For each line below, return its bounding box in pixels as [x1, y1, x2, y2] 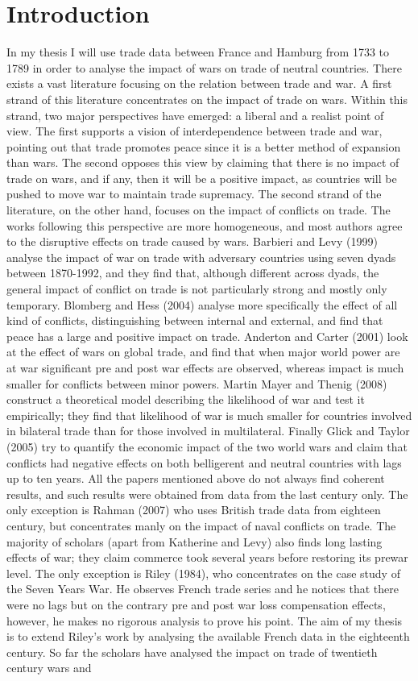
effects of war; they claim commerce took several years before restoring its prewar [6, 549, 408, 566]
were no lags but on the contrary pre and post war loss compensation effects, [6, 596, 386, 612]
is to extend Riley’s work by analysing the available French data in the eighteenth [6, 628, 410, 645]
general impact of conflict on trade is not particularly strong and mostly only [6, 280, 387, 297]
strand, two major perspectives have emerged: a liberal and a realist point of [6, 106, 384, 123]
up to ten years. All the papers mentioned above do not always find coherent [6, 470, 385, 487]
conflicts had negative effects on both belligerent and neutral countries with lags [6, 454, 402, 471]
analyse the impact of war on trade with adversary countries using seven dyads [6, 248, 396, 265]
